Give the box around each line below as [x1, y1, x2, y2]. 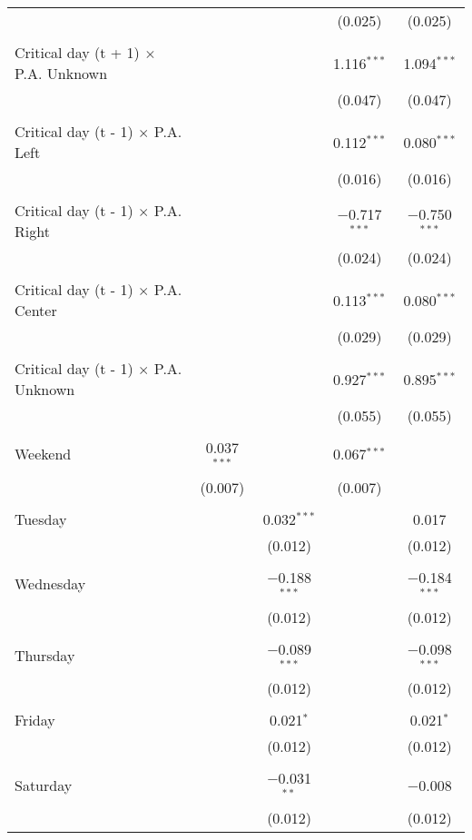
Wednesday [15, 573, 86, 595]
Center [15, 300, 57, 321]
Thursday [15, 644, 75, 666]
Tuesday [15, 508, 67, 529]
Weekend [15, 443, 72, 465]
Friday [15, 709, 55, 731]
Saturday [15, 774, 73, 796]
